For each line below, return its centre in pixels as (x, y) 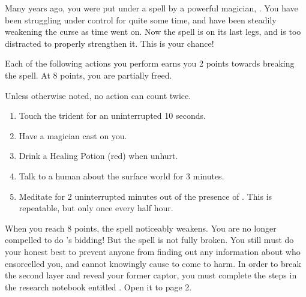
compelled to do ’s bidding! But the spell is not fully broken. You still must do (149, 240)
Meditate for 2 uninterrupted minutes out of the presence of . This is (145, 196)
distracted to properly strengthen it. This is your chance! (109, 43)
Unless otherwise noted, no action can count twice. (98, 95)
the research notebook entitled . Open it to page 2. (98, 286)
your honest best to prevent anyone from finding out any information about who (153, 251)
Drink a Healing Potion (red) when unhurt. (98, 156)
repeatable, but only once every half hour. (96, 208)
